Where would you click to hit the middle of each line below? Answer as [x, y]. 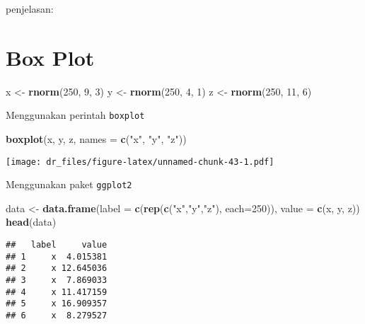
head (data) [31, 222]
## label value [57, 245]
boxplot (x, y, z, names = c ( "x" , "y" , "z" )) [96, 138]
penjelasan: [30, 8]
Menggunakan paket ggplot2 [69, 184]
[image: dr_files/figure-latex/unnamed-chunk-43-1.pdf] [140, 162]
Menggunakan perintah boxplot [75, 115]
